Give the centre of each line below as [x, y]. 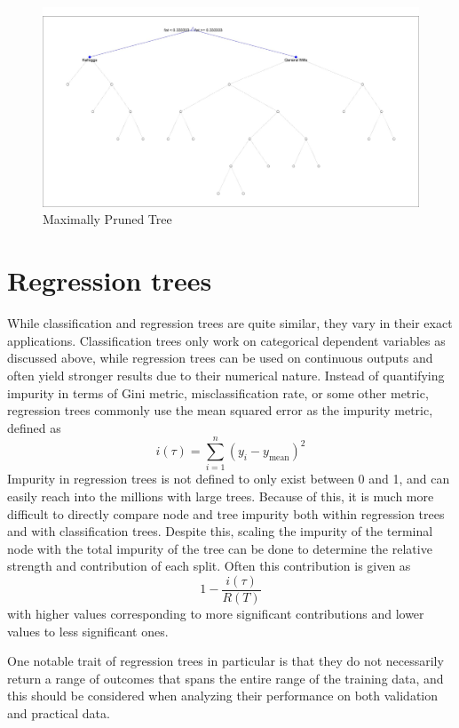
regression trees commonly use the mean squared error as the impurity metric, [220, 410]
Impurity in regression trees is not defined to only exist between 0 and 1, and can [229, 479]
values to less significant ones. [88, 631]
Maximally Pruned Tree [107, 219]
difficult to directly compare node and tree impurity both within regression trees [226, 513]
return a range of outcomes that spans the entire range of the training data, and [226, 678]
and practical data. [59, 713]
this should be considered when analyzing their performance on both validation [222, 696]
